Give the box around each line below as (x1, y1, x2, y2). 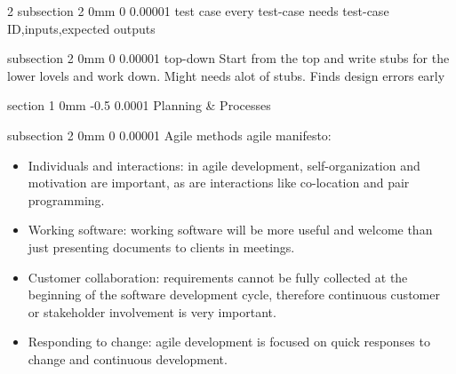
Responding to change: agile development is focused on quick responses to (28, 332, 430, 351)
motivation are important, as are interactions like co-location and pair (28, 173, 410, 192)
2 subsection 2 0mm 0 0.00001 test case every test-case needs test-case (7, 2, 389, 20)
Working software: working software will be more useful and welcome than (28, 220, 433, 239)
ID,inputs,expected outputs (7, 19, 156, 37)
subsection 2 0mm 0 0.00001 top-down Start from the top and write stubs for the (7, 49, 450, 68)
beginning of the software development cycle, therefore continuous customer (28, 285, 440, 304)
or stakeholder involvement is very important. (28, 302, 276, 321)
